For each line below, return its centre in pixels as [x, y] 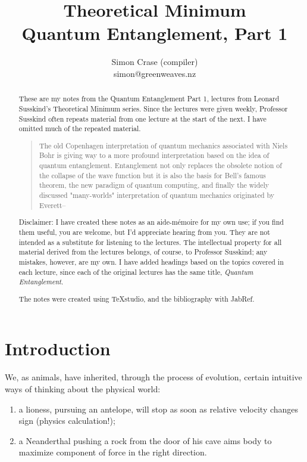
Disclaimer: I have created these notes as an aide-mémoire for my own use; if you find [151, 222]
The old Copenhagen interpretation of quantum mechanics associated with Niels [163, 145]
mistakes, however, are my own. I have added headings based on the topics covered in [151, 261]
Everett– [52, 205]
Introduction [58, 348]
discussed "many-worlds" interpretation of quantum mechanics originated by [157, 195]
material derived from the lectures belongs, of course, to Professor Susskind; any [143, 252]
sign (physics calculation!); [67, 421]
